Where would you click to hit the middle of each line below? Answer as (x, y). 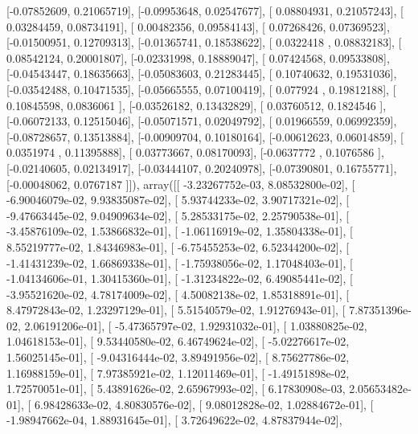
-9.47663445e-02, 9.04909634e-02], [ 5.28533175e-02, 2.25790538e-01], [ (178, 215)
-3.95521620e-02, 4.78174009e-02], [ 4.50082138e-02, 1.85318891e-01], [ (178, 294)
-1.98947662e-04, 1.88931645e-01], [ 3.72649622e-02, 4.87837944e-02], (174, 420)
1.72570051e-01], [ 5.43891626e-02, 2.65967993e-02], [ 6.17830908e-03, (176, 389)
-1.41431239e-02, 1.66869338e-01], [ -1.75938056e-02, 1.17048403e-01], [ (180, 262)
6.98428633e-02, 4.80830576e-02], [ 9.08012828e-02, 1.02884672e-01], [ (204, 404)
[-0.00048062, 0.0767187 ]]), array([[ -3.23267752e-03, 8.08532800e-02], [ (181, 184)
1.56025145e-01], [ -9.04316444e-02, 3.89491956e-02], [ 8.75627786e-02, (178, 357)
